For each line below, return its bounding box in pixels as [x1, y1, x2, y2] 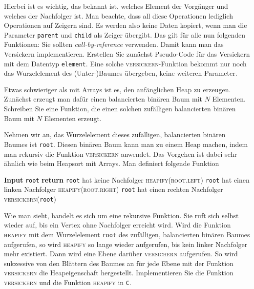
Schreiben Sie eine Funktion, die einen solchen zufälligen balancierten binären [4, 103, 236, 114]
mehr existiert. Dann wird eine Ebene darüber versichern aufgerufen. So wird [4, 248, 238, 259]
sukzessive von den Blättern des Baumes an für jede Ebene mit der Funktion [4, 258, 233, 268]
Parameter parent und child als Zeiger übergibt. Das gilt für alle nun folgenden [4, 29, 246, 40]
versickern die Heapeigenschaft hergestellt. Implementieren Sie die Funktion [4, 268, 233, 278]
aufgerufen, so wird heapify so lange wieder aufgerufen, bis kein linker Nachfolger [4, 239, 248, 249]
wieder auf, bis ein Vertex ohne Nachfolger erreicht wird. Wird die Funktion [4, 220, 231, 230]
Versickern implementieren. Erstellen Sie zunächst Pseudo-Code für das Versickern [4, 49, 250, 59]
